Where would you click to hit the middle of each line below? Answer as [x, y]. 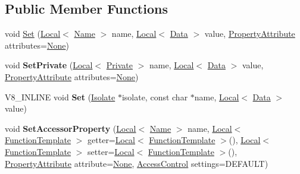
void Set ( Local [33, 34]
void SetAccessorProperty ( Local [71, 128]
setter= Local [111, 151]
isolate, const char [155, 97]
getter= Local [112, 140]
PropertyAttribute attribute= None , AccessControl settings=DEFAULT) [137, 163]
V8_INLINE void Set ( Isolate [60, 97]
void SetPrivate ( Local [49, 65]
